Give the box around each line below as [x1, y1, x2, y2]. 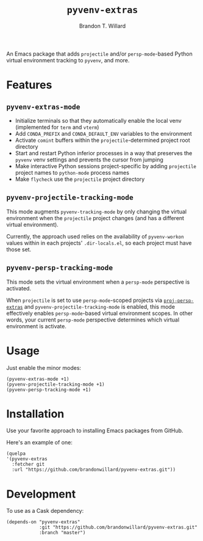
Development [6, 487, 76, 501]
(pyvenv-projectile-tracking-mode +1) [6, 381, 105, 388]
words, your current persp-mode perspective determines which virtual [6, 316, 180, 323]
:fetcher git [12, 462, 45, 468]
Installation [6, 407, 65, 421]
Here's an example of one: [6, 439, 73, 446]
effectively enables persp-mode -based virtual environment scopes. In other [6, 309, 193, 317]
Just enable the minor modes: [6, 364, 81, 371]
